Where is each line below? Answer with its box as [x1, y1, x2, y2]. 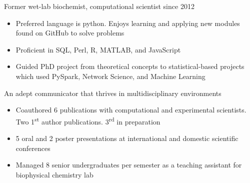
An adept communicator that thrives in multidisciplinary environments [4, 87, 221, 98]
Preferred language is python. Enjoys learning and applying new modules [15, 17, 240, 28]
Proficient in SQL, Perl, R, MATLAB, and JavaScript [15, 44, 181, 54]
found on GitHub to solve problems [15, 27, 124, 38]
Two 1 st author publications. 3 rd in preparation [15, 114, 160, 126]
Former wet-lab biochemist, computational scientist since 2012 [4, 1, 194, 11]
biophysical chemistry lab [15, 169, 93, 179]
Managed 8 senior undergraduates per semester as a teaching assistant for [15, 159, 242, 170]
